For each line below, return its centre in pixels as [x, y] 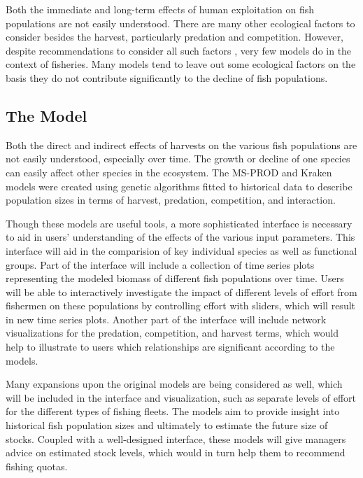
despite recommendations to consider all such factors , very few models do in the [179, 50]
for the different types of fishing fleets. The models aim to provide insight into [173, 411]
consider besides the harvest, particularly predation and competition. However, [175, 37]
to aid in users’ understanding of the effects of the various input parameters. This [180, 237]
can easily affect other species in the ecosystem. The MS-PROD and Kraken [169, 172]
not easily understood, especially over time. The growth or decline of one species [178, 159]
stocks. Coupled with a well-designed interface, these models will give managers [176, 438]
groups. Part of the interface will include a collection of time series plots [160, 264]
